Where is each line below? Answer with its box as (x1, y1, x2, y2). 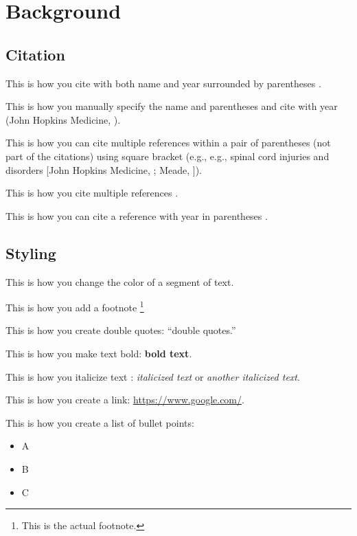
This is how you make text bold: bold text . (5, 346, 192, 360)
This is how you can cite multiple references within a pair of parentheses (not (5, 135, 331, 150)
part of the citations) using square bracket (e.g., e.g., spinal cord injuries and (5, 148, 330, 163)
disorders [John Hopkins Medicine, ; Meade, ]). (5, 162, 202, 177)
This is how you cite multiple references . (5, 186, 178, 200)
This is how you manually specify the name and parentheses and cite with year (5, 99, 338, 113)
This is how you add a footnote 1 (5, 298, 144, 314)
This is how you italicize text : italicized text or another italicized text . (5, 369, 300, 383)
